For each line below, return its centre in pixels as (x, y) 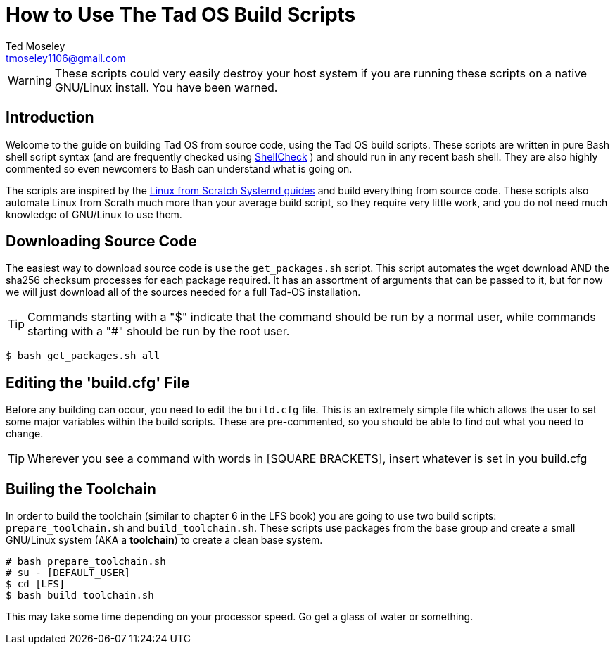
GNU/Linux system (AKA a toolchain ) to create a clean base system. (164, 540)
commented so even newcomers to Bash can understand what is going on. (179, 168)
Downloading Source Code (101, 242)
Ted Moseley (36, 46)
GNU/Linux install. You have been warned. (166, 87)
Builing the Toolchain (81, 489)
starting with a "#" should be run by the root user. (159, 331)
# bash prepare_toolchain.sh (86, 562)
